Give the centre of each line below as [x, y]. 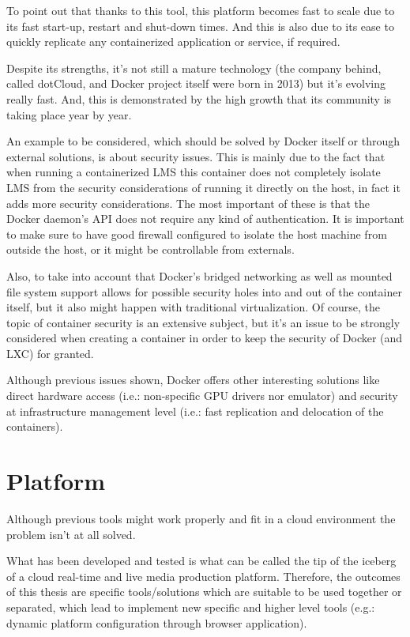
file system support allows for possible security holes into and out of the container [204, 291]
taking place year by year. [69, 114]
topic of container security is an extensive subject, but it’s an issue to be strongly [203, 322]
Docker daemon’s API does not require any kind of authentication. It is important [205, 219]
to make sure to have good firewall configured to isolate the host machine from [197, 234]
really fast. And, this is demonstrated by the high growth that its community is [199, 98]
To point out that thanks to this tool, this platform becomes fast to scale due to [201, 10]
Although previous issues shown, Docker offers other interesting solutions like [193, 380]
